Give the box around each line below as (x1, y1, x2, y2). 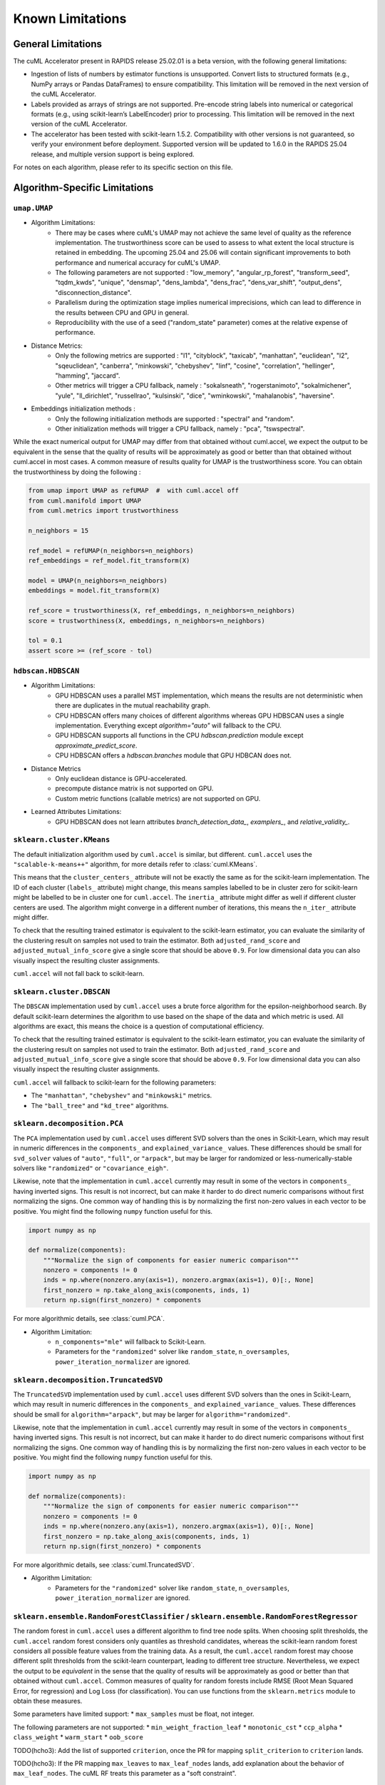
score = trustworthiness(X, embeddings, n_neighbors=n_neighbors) (28, 616, 265, 625)
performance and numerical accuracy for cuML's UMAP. (55, 258, 221, 267)
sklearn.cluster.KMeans (13, 835, 111, 845)
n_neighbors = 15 (28, 527, 89, 535)
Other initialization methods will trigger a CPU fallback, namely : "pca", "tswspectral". (55, 424, 305, 433)
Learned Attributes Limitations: (31, 808, 122, 816)
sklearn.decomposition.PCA (13, 1119, 124, 1128)
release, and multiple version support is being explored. (31, 150, 195, 159)
